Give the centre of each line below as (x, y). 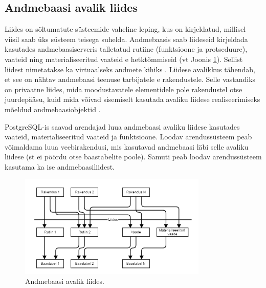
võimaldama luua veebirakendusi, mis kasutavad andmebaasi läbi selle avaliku (127, 146)
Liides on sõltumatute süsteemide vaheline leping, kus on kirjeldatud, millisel (125, 29)
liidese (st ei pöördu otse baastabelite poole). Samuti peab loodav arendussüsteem (133, 157)
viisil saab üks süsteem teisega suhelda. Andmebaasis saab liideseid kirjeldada (126, 39)
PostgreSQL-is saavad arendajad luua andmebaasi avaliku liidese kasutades (122, 126)
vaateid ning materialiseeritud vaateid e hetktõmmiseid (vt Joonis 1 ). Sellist (124, 59)
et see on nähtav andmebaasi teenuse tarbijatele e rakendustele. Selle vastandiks (130, 79)
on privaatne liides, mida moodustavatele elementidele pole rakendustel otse (124, 89)
